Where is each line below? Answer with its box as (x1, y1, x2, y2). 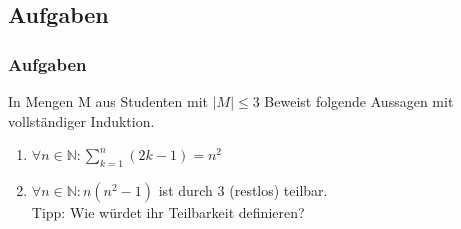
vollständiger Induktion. (8, 110, 155, 131)
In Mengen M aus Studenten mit (8, 91, 208, 111)
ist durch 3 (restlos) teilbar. (158, 179, 328, 200)
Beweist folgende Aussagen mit (264, 91, 454, 111)
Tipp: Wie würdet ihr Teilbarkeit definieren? (31, 201, 305, 222)
